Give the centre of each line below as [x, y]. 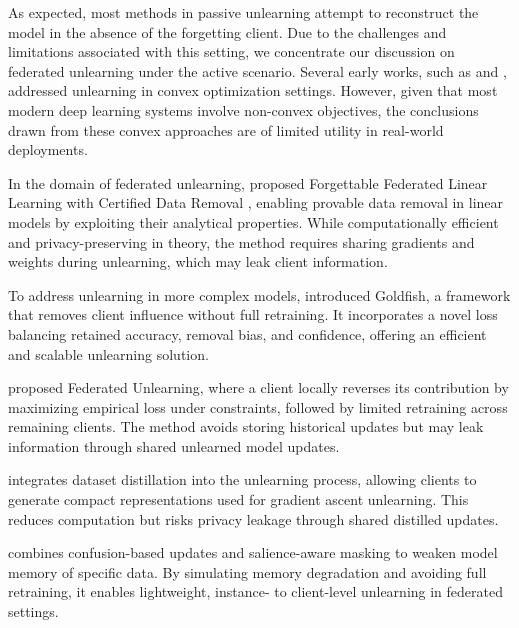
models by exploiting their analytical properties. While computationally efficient [253, 221]
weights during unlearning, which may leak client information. [198, 261]
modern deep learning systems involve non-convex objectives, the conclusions [243, 109]
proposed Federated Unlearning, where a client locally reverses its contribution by [258, 387]
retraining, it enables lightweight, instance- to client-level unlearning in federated [255, 591]
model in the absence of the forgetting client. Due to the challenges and [227, 31]
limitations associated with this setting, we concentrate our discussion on [231, 51]
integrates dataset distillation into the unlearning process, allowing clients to [242, 479]
